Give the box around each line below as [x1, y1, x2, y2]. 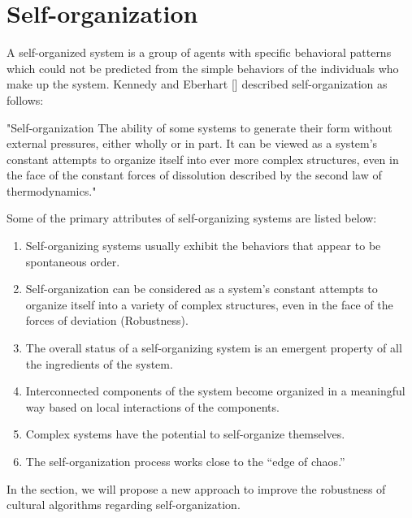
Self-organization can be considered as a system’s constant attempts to [25, 280, 378, 297]
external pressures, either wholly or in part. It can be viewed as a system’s [7, 135, 378, 152]
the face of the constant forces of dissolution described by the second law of [7, 166, 382, 183]
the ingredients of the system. [25, 355, 173, 372]
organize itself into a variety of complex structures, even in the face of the [25, 296, 393, 313]
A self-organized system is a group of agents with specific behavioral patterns [7, 44, 392, 61]
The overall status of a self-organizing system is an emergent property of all [25, 339, 402, 356]
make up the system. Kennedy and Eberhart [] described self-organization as [7, 76, 388, 93]
